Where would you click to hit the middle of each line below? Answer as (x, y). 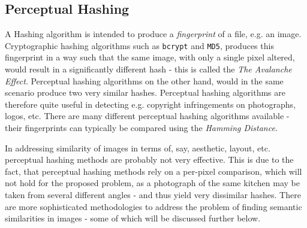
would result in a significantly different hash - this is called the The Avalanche (148, 69)
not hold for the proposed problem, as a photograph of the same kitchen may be (152, 183)
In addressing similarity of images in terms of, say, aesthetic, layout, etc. (138, 148)
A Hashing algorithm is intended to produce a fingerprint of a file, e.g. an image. (153, 34)
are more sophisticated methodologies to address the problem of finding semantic (153, 206)
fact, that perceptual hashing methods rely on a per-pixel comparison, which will (153, 171)
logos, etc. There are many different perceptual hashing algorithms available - (147, 116)
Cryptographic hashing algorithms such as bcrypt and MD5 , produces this (139, 45)
